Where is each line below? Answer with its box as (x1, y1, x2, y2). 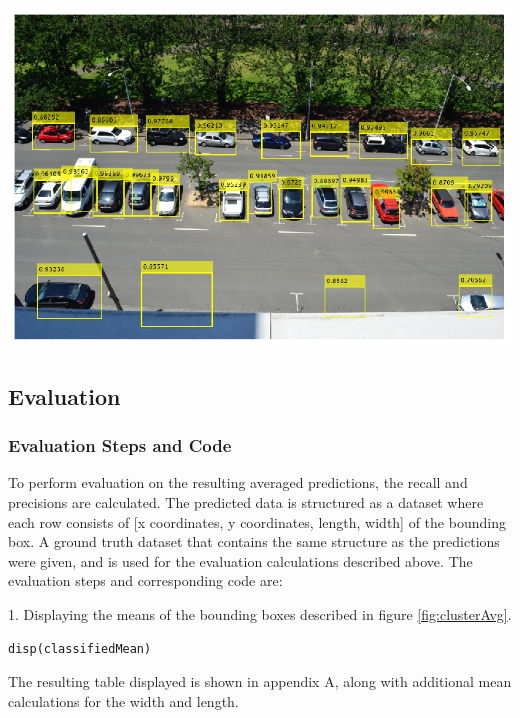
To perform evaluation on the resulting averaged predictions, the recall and (8, 472, 468, 493)
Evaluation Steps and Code (8, 433, 232, 458)
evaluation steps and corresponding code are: (8, 570, 283, 591)
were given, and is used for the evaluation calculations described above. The (8, 550, 473, 571)
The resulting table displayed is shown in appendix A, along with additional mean (8, 671, 512, 692)
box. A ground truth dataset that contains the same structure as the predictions (8, 531, 500, 552)
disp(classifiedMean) (8, 641, 152, 656)
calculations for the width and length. (8, 690, 239, 711)
